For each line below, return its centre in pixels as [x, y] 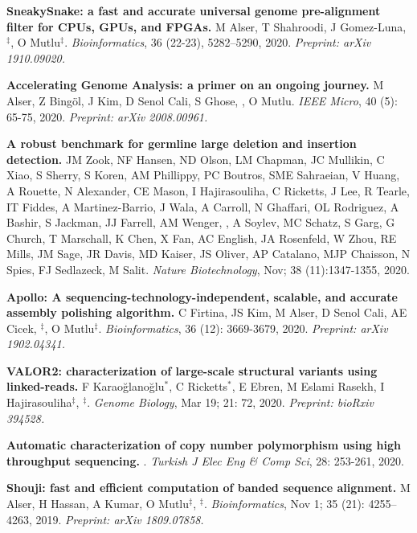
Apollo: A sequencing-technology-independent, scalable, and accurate [202, 296]
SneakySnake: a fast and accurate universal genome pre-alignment [194, 10]
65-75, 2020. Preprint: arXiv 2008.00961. [107, 116]
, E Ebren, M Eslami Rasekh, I [308, 386]
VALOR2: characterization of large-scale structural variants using [192, 370]
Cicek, [22, 328]
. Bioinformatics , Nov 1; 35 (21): [284, 504]
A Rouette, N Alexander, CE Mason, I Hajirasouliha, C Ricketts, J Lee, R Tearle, [208, 190]
